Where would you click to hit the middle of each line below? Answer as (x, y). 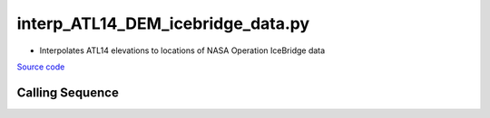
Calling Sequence (68, 92)
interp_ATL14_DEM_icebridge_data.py (163, 23)
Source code (41, 67)
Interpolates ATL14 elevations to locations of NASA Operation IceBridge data (182, 50)
